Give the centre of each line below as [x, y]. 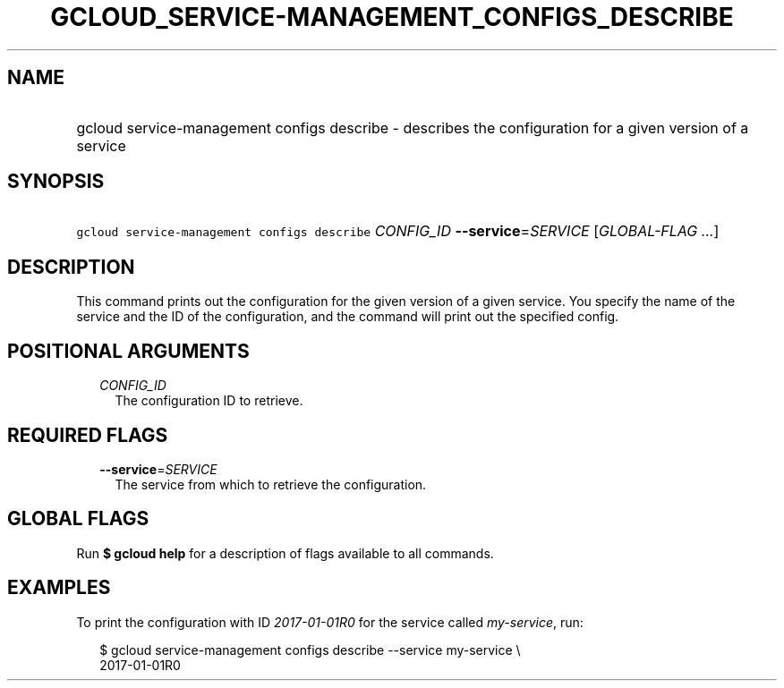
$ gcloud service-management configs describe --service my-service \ [310, 650]
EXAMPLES [59, 588]
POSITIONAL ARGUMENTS [128, 351]
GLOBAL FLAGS [78, 519]
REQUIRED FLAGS [88, 435]
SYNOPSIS [56, 182]
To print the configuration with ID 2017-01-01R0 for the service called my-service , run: [330, 622]
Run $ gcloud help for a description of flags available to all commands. [285, 553]
